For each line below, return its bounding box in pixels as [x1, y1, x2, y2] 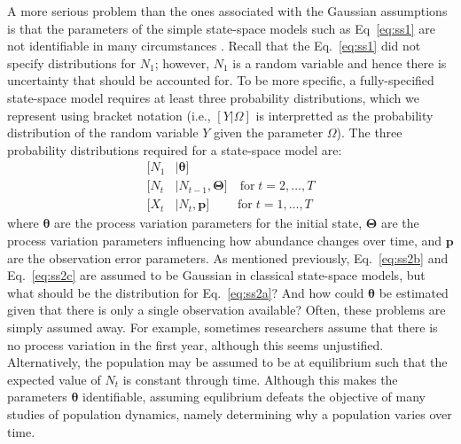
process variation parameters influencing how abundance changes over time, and [7, 231, 442, 250]
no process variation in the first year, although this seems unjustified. [7, 335, 384, 354]
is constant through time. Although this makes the [122, 370, 398, 388]
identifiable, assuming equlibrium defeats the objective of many [82, 387, 426, 406]
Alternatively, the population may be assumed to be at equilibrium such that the [7, 353, 448, 371]
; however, [154, 53, 210, 72]
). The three [336, 123, 402, 142]
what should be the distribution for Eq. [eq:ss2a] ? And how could [7, 283, 364, 301]
